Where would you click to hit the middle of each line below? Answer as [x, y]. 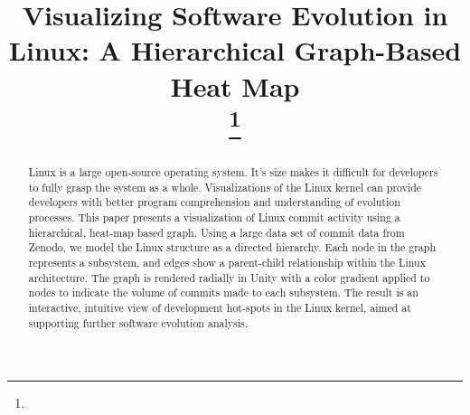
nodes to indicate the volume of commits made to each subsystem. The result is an [223, 292]
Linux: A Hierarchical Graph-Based [235, 50]
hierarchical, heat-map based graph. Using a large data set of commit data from [216, 232]
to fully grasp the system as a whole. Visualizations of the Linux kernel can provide [225, 187]
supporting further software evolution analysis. [138, 322]
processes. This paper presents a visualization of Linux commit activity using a [214, 217]
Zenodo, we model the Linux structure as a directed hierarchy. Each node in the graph [232, 247]
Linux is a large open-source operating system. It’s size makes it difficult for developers [233, 172]
